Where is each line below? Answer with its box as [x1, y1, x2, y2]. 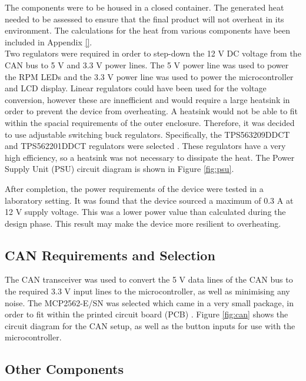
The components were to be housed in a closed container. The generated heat [5, 1, 284, 13]
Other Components [5, 360, 124, 378]
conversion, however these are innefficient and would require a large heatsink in [5, 93, 290, 105]
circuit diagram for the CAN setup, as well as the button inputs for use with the [5, 319, 295, 332]
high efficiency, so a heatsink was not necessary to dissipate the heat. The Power [5, 151, 295, 163]
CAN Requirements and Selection [5, 246, 215, 264]
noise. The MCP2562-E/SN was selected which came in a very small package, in [5, 296, 294, 309]
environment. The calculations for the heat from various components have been [5, 24, 290, 37]
